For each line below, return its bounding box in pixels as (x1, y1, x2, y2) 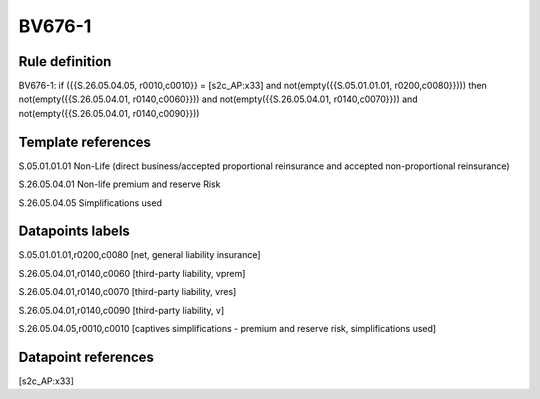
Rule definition (18, 53, 112, 70)
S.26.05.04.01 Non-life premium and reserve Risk (18, 178, 221, 190)
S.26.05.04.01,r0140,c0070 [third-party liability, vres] (18, 286, 237, 298)
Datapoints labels (18, 223, 130, 240)
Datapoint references (18, 348, 155, 365)
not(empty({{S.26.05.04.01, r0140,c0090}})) (18, 107, 200, 119)
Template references (18, 133, 152, 150)
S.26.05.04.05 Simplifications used (18, 196, 162, 209)
